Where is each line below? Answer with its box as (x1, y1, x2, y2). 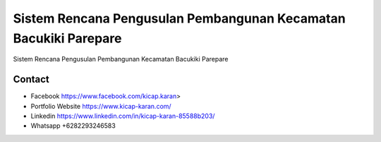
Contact (13, 73, 49, 85)
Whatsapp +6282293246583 (30, 122, 116, 130)
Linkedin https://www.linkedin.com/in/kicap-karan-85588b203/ (30, 112, 215, 120)
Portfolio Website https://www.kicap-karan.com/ (30, 102, 172, 110)
